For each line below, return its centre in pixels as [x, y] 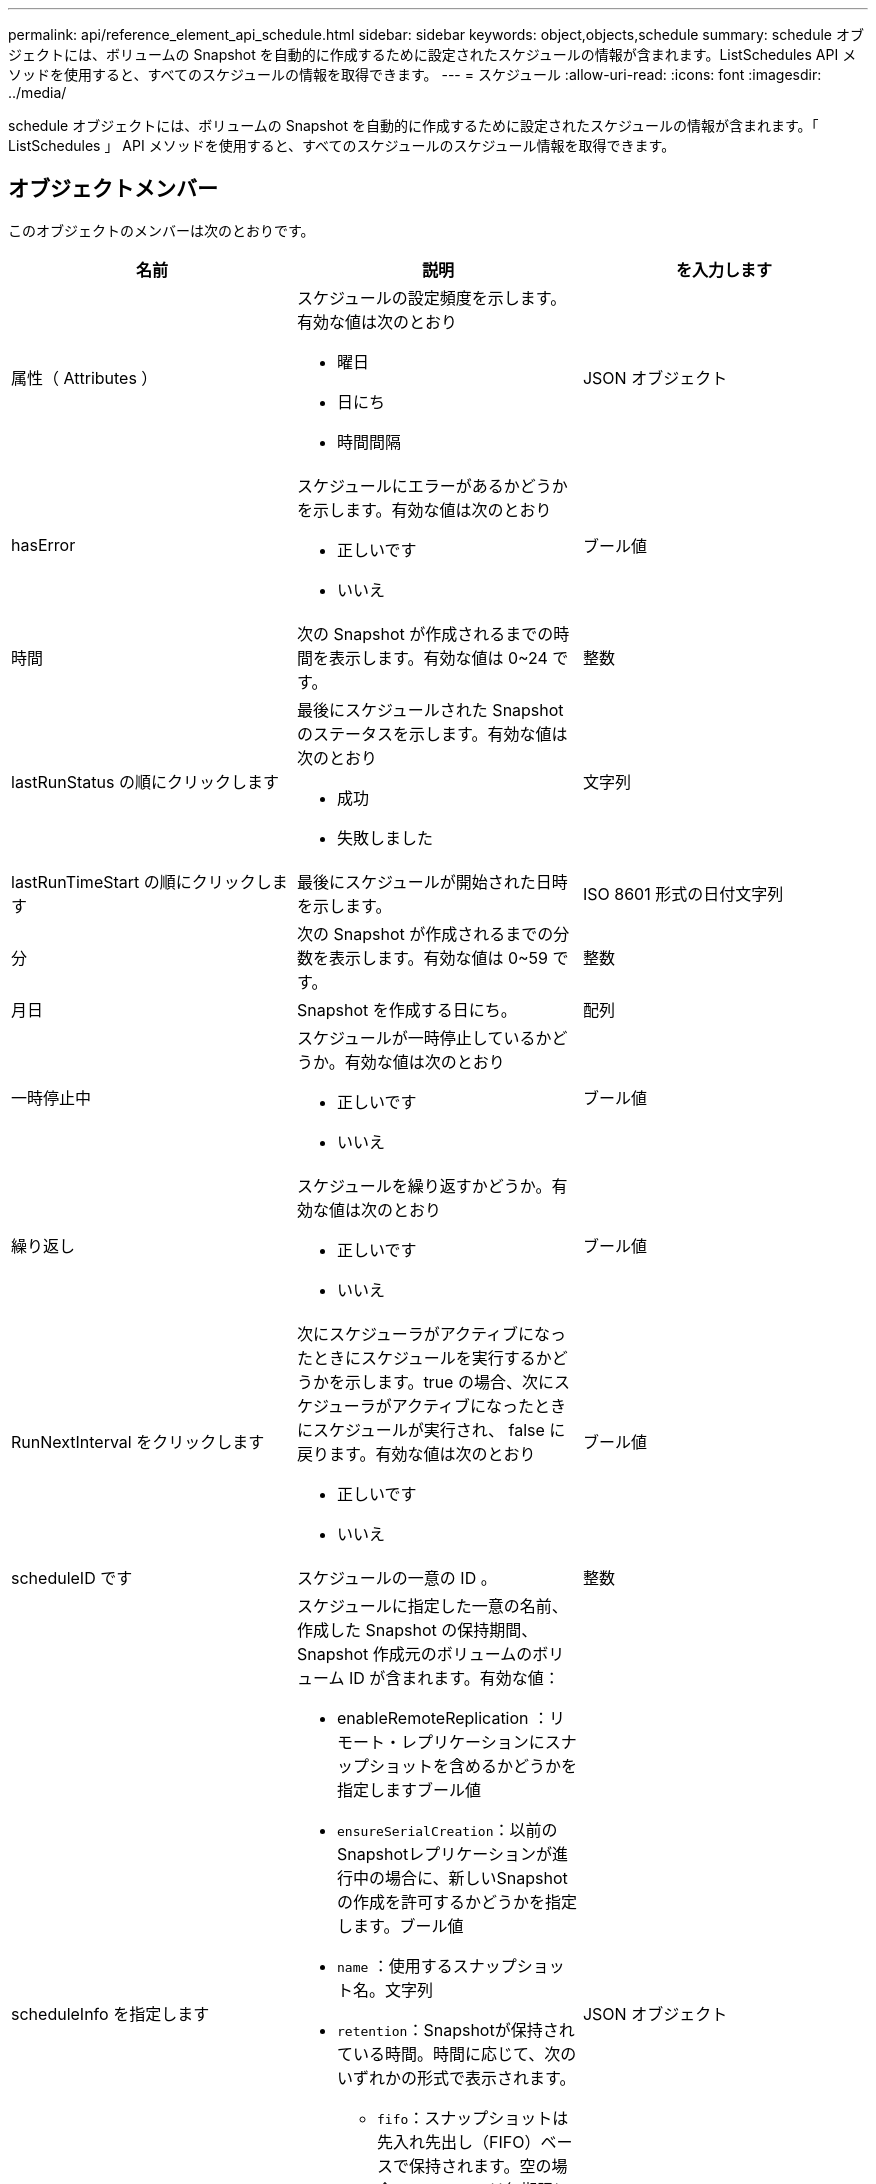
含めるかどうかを [512, 1765]
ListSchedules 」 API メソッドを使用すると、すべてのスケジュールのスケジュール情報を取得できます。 [342, 145]
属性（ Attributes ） [84, 377]
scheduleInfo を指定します [110, 2013]
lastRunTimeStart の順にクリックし [141, 881]
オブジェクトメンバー [113, 189]
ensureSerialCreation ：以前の [447, 1829]
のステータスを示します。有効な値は [432, 733]
